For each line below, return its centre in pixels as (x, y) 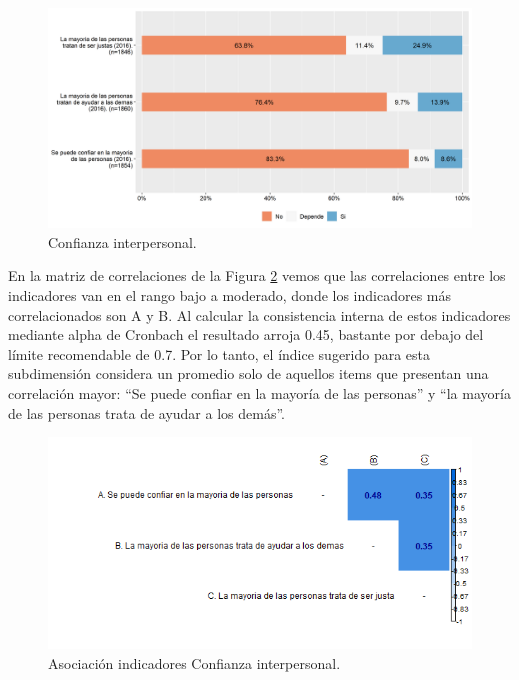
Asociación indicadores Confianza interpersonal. (194, 662)
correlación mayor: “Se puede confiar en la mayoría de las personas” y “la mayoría (259, 393)
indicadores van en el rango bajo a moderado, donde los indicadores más (230, 295)
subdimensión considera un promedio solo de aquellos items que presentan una (248, 373)
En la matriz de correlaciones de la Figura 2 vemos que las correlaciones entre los (257, 275)
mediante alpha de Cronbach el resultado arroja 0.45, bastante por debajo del (246, 334)
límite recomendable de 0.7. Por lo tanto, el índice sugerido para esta (219, 353)
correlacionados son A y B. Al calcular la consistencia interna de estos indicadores (259, 314)
